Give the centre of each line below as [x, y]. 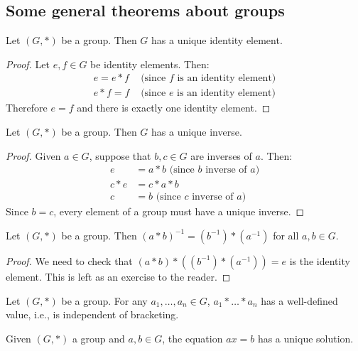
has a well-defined [299, 300]
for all [286, 235]
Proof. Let [28, 64]
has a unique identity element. [217, 40]
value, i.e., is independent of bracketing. [92, 314]
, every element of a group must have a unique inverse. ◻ [179, 211]
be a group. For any [104, 300]
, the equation [192, 338]
